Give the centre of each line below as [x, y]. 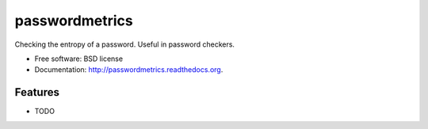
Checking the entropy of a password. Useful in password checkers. [125, 44]
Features [37, 92]
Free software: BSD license [78, 59]
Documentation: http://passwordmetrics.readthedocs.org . [129, 70]
